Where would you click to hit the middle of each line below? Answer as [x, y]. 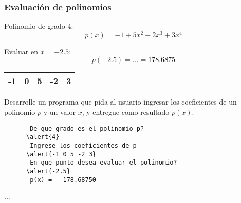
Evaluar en [21, 51]
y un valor [59, 112]
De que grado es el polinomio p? [87, 128]
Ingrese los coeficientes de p [83, 145]
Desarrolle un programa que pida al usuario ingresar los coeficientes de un [120, 102]
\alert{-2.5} [48, 171]
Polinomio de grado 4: [39, 26]
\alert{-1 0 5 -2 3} [61, 154]
